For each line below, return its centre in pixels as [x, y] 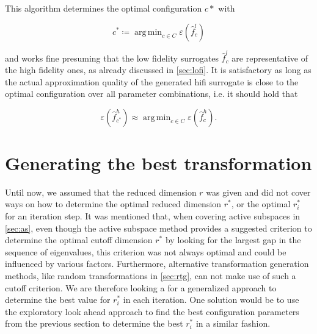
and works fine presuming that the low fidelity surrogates [112, 58]
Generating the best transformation [158, 162]
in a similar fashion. [233, 323]
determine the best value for [58, 300]
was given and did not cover [258, 192]
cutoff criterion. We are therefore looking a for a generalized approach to [141, 287]
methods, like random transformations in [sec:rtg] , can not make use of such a [151, 275]
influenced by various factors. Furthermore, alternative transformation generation [157, 264]
